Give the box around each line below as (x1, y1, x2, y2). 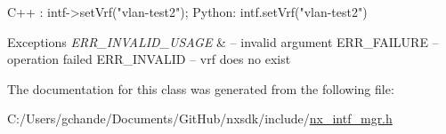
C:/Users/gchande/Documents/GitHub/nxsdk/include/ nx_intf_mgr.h (7, 109, 393, 128)
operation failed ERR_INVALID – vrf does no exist (7, 50, 291, 68)
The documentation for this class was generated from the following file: (7, 79, 394, 98)
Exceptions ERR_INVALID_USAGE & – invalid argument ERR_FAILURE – (7, 32, 439, 51)
